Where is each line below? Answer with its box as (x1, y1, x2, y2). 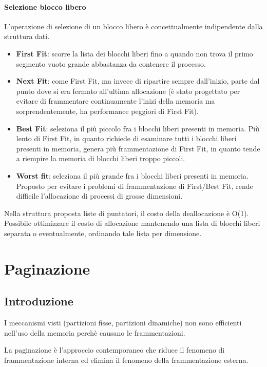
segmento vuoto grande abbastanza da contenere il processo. (16, 58, 206, 69)
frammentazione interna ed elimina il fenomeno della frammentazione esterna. (4, 354, 249, 365)
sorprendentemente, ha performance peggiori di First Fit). (16, 105, 199, 116)
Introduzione (4, 293, 73, 309)
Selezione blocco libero (4, 1, 86, 12)
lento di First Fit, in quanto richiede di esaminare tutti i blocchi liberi (16, 133, 237, 144)
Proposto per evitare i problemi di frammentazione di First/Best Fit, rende (16, 180, 253, 191)
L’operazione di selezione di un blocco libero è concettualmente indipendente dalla (4, 21, 263, 31)
